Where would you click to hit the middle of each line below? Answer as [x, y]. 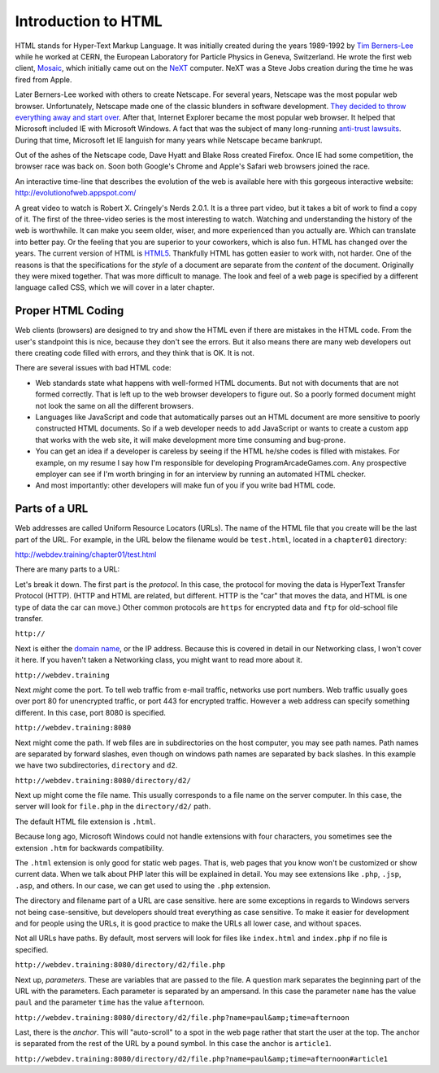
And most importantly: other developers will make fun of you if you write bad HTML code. [185, 485]
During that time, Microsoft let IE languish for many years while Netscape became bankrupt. [169, 140]
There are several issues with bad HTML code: [93, 368]
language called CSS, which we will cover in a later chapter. [115, 287]
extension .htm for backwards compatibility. [89, 847]
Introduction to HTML [89, 21]
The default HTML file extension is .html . [85, 821]
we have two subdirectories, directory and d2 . [96, 765]
